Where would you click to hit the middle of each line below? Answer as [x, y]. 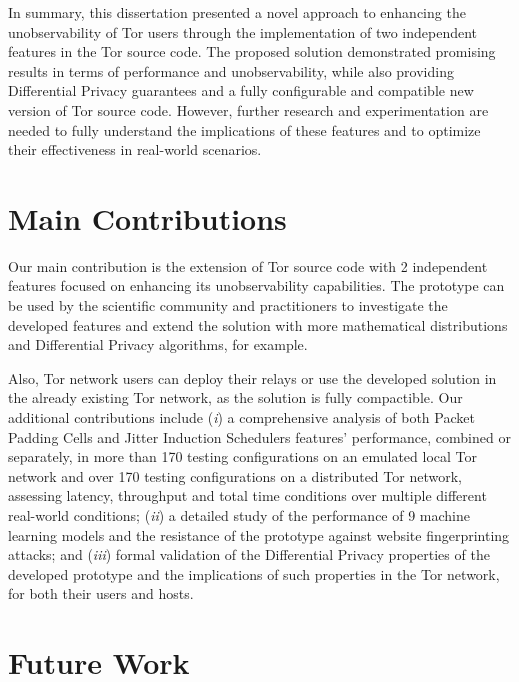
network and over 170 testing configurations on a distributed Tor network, [235, 475]
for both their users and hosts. [101, 593]
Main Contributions [147, 217]
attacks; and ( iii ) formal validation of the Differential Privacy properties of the [249, 554]
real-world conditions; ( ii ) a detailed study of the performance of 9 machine [239, 515]
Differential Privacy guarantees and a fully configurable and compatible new [241, 90]
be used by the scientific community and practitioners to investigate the [228, 305]
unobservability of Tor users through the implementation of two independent [243, 31]
